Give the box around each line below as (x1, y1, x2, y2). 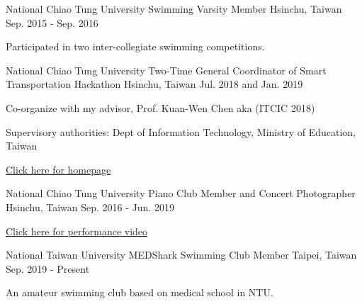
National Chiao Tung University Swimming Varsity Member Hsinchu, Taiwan (6, 1, 342, 16)
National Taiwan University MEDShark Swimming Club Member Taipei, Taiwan (6, 247, 357, 262)
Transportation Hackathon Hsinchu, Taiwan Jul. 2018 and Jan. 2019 (6, 77, 303, 91)
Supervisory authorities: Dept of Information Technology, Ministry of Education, (6, 124, 356, 139)
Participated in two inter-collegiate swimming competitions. (6, 39, 265, 54)
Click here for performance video (6, 223, 148, 238)
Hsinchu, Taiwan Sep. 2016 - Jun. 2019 (6, 199, 174, 214)
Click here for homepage (6, 162, 111, 176)
